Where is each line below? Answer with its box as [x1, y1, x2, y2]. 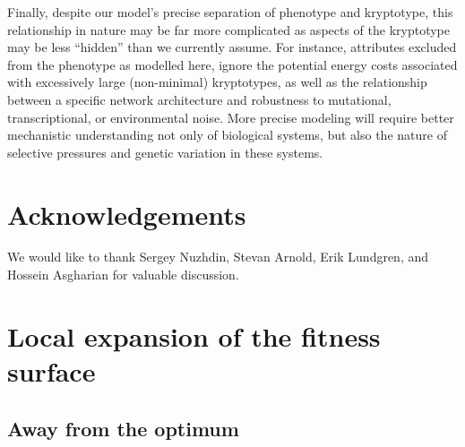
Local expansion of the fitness [7, 317, 381, 354]
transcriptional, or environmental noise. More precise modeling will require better [7, 107, 454, 126]
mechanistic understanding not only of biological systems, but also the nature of [7, 125, 447, 144]
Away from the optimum [7, 414, 239, 442]
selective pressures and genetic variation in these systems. [7, 142, 323, 161]
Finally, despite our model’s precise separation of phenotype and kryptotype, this [7, 3, 453, 21]
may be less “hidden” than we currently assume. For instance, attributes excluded [7, 38, 457, 56]
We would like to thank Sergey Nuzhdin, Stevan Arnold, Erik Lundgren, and [7, 247, 429, 266]
